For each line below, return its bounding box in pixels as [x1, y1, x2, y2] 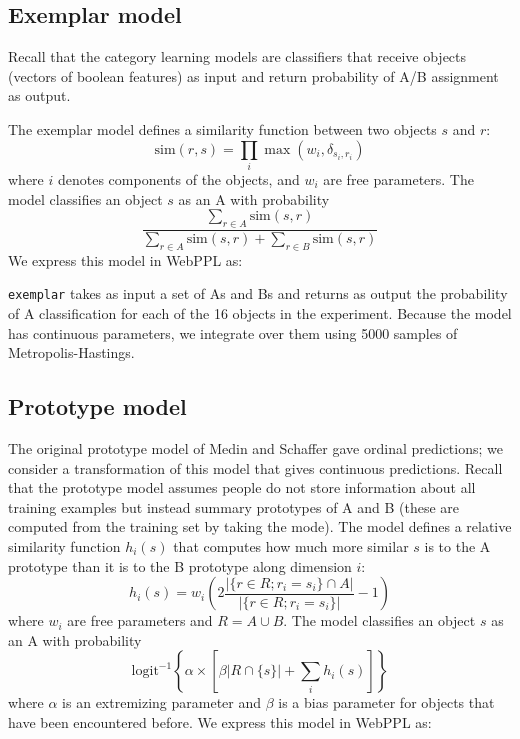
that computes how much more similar [173, 535, 409, 556]
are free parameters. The [323, 168, 474, 189]
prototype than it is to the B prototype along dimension [8, 555, 352, 576]
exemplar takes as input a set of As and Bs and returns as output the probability [8, 283, 508, 304]
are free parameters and [67, 610, 213, 631]
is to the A [424, 535, 491, 556]
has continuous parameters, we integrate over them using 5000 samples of [8, 322, 458, 343]
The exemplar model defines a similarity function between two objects [8, 118, 437, 139]
